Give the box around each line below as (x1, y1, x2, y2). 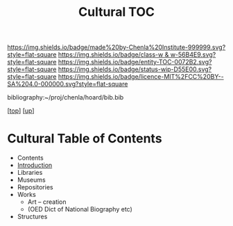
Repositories (17, 183, 53, 191)
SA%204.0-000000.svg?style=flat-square (7, 80, 128, 88)
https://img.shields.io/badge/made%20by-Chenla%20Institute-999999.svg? (7, 43, 226, 52)
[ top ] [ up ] (7, 106, 35, 115)
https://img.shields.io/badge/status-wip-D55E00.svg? (58, 65, 212, 73)
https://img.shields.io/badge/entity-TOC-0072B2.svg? (58, 58, 212, 66)
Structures (17, 212, 48, 221)
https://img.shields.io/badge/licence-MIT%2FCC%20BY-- (58, 73, 224, 81)
